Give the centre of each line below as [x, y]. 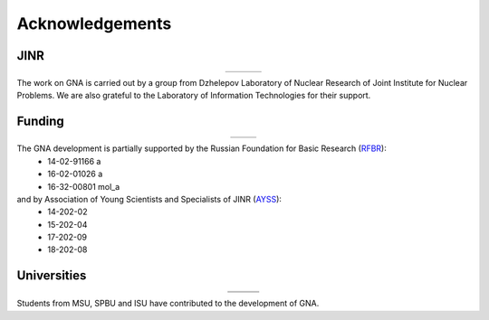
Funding [41, 122]
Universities [52, 276]
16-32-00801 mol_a [84, 186]
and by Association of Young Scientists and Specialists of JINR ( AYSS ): [149, 199]
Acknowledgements [94, 24]
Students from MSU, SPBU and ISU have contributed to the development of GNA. [168, 304]
